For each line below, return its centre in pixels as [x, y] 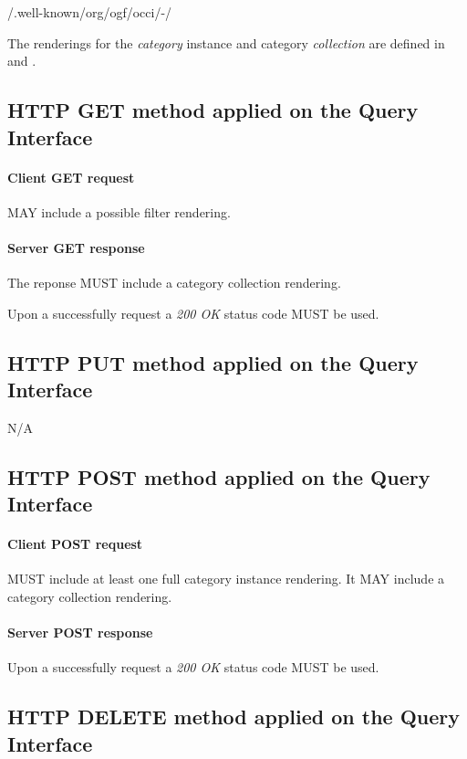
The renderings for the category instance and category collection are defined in [226, 42]
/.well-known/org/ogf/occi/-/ [90, 12]
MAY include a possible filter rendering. [119, 211]
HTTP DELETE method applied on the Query [234, 717]
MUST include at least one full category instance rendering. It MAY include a [226, 579]
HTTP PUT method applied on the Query [213, 362]
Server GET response [76, 247]
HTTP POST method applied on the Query [219, 476]
